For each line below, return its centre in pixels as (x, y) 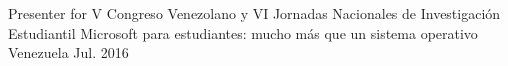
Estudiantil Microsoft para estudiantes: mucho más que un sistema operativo (243, 32)
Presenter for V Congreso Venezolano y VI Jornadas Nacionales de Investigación (254, 13)
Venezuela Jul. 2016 (68, 52)
